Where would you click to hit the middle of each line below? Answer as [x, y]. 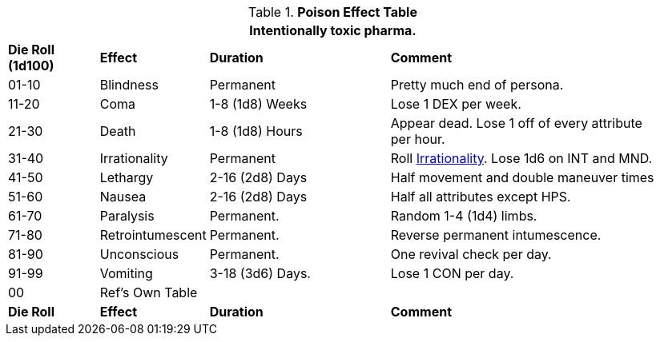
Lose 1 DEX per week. [456, 104]
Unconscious [139, 254]
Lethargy [127, 177]
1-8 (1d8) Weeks [258, 104]
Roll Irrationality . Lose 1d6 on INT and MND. [521, 158]
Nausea [123, 197]
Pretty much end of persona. [477, 85]
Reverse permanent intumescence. [496, 235]
